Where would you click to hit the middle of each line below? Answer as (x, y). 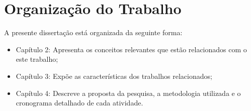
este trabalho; (37, 59)
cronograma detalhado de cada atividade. (79, 103)
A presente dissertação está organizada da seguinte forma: (93, 32)
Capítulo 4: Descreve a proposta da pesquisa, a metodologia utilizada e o (128, 93)
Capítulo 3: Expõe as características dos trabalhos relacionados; (114, 76)
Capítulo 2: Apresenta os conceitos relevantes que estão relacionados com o (131, 49)
